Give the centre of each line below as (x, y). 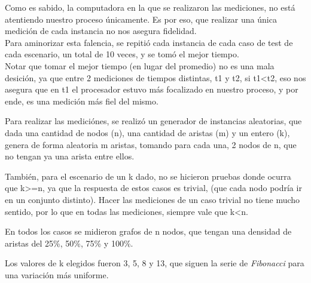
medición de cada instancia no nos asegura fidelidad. (101, 31)
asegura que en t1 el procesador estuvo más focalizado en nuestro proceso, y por (152, 89)
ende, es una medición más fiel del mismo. (82, 101)
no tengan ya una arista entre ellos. (70, 156)
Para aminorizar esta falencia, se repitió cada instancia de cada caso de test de (149, 42)
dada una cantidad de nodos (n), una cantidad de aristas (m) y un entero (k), (147, 132)
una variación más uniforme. (57, 274)
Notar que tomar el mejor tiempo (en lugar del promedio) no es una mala (140, 65)
